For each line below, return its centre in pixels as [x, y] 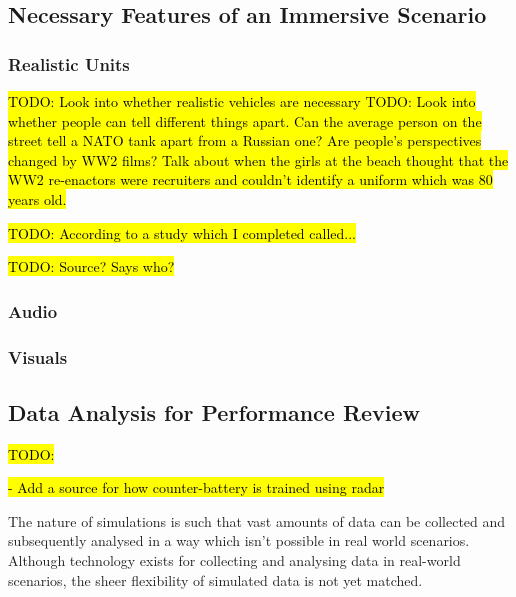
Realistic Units [69, 63]
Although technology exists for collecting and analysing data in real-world [234, 560]
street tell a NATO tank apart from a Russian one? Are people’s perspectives [245, 140]
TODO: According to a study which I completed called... [182, 232]
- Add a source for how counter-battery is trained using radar [196, 487]
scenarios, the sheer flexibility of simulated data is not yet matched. [215, 579]
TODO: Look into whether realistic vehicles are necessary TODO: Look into [242, 101]
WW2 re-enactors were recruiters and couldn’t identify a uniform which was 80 [250, 179]
